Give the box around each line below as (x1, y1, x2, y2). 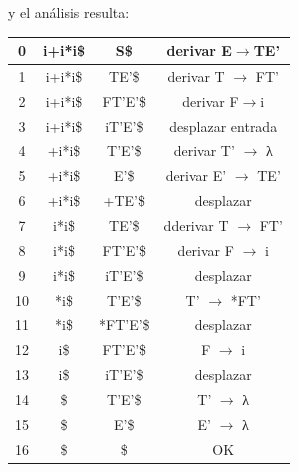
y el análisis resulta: (8, 2, 130, 22)
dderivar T (163, 215, 229, 235)
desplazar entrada (169, 115, 278, 136)
